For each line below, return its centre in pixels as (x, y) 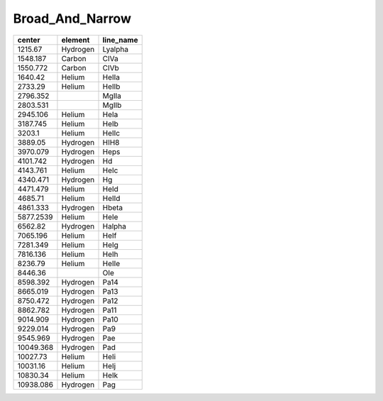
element (76, 40)
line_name (120, 40)
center (29, 40)
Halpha (115, 226)
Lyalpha (116, 49)
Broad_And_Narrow (72, 18)
